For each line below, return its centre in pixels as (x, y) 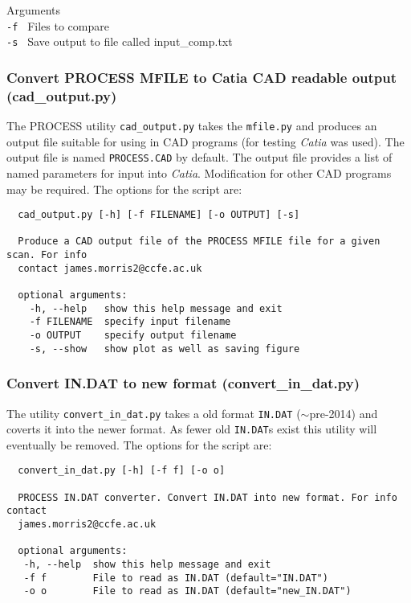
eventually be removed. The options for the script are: (139, 444)
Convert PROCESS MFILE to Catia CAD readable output (202, 77)
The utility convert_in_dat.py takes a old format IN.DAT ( (154, 413)
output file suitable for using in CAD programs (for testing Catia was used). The (205, 141)
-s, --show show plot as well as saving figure (165, 349)
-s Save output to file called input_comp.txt (120, 41)
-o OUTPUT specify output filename (133, 336)
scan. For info (47, 255)
